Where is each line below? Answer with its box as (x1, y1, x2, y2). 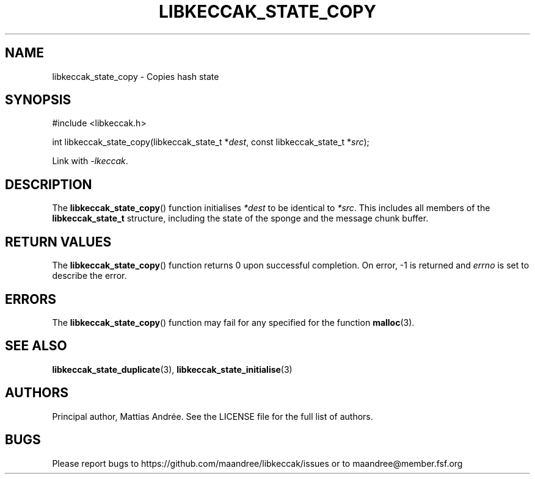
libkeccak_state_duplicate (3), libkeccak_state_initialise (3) (52, 364, 293, 375)
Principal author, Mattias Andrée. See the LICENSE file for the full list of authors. (52, 411, 373, 422)
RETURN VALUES (5, 234, 112, 250)
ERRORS (5, 291, 57, 307)
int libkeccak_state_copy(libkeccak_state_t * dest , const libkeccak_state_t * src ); (52, 137, 369, 148)
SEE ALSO (5, 338, 67, 354)
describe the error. (52, 270, 127, 281)
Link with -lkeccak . (52, 156, 128, 167)
